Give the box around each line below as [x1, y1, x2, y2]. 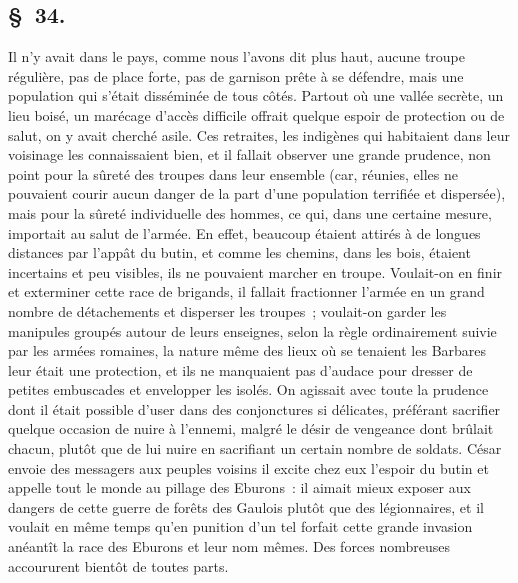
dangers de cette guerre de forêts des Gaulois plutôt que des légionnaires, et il [8, 496, 484, 517]
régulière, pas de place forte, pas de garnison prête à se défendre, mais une [8, 65, 464, 86]
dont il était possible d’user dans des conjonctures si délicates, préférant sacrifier [8, 398, 501, 419]
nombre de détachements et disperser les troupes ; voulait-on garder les [8, 300, 447, 321]
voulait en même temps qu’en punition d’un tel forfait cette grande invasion [8, 516, 473, 537]
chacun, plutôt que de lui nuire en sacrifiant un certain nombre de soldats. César [8, 438, 502, 459]
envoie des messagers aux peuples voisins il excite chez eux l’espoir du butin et [8, 457, 489, 478]
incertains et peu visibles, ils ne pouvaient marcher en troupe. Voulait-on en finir [8, 261, 503, 282]
